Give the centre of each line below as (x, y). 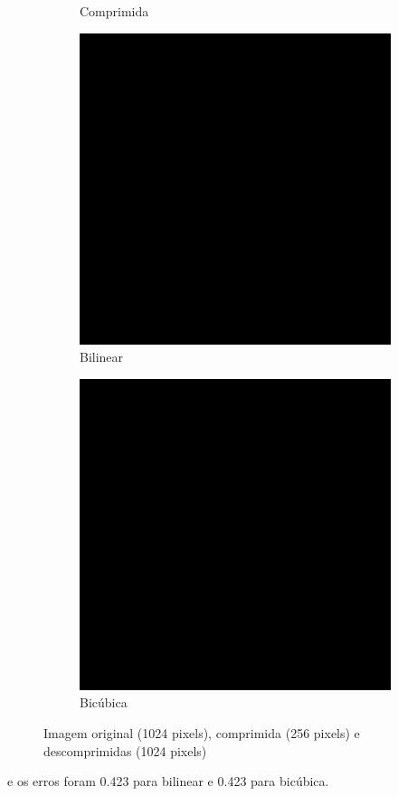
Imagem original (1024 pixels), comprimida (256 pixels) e (202, 732)
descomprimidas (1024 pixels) (125, 750)
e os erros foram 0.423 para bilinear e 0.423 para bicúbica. (168, 781)
